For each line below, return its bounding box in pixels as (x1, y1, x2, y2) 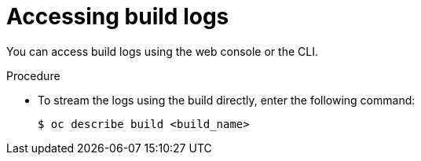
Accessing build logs (6, 3, 229, 30)
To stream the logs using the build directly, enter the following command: (38, 93, 416, 107)
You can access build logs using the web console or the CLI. (6, 44, 318, 58)
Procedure (6, 68, 60, 82)
